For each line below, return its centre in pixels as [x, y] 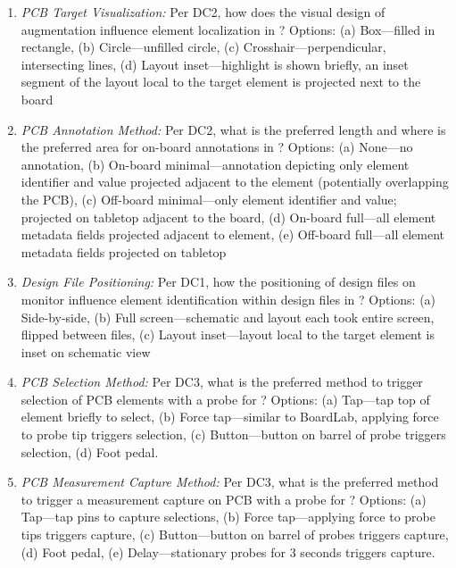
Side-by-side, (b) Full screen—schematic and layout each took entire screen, [228, 317]
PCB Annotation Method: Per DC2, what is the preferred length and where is [233, 129]
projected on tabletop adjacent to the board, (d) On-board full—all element [228, 217]
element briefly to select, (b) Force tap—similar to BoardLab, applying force [230, 417]
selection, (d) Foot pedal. [90, 451]
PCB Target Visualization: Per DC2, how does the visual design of [203, 12]
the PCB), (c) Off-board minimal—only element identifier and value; [209, 199]
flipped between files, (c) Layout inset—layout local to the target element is [228, 334]
